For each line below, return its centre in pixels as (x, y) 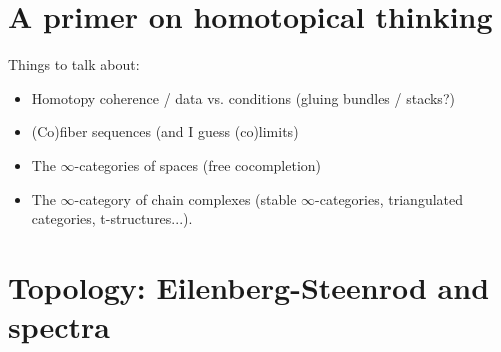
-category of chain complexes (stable (185, 198)
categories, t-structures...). (112, 218)
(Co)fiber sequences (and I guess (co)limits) (165, 131)
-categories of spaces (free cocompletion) (198, 164)
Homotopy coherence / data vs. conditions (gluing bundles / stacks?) (243, 97)
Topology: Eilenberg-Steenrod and (249, 286)
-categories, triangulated (389, 198)
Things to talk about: (74, 64)
